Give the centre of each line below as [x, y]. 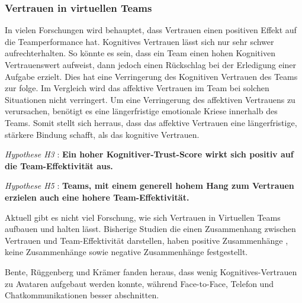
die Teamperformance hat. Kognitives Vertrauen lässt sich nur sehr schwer [139, 41]
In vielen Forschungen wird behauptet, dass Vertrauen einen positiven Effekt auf [151, 30]
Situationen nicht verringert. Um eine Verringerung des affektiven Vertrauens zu [150, 99]
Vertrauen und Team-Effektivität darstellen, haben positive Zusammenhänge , [147, 240]
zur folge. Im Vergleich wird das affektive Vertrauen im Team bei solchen [137, 88]
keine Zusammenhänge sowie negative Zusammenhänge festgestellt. [126, 252]
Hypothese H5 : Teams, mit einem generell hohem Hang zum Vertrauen [150, 186]
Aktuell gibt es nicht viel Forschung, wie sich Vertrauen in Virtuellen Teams [143, 217]
